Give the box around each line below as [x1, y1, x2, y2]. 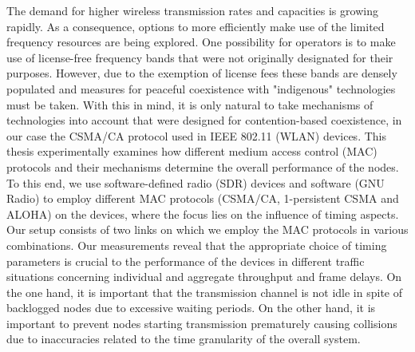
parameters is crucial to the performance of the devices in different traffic [6, 252, 365, 269]
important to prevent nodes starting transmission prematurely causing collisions [6, 314, 397, 331]
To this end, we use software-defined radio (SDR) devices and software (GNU [6, 174, 385, 191]
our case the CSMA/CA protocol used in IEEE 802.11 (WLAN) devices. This [6, 127, 386, 144]
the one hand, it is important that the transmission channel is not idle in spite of [6, 283, 403, 300]
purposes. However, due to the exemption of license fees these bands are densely [6, 65, 397, 81]
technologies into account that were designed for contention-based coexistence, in [6, 112, 402, 129]
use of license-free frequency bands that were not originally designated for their [6, 49, 393, 65]
